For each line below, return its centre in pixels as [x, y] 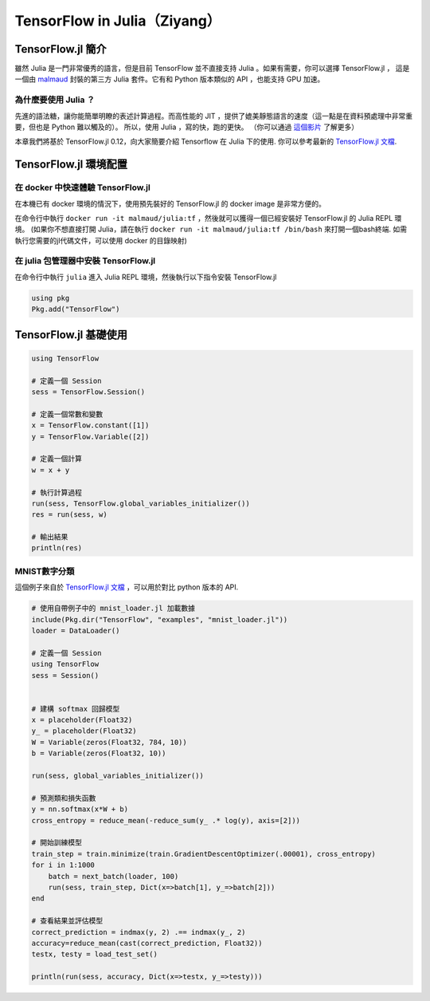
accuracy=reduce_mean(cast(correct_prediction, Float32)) [147, 943]
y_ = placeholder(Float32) [84, 731]
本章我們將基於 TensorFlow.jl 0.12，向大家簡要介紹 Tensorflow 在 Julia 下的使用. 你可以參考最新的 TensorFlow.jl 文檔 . [206, 142]
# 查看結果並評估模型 [67, 921]
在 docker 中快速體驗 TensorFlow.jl [82, 187]
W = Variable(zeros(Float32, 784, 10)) [109, 742]
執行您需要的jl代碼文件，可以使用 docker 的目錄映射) [101, 240]
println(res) [57, 548]
